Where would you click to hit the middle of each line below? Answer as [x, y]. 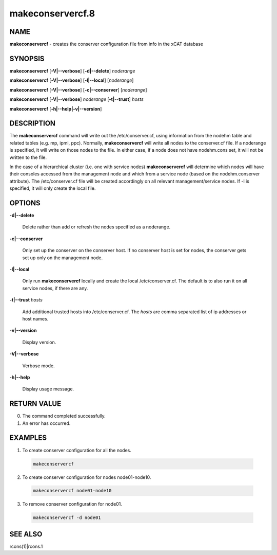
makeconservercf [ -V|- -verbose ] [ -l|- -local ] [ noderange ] [72, 80]
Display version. [39, 342]
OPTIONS [25, 203]
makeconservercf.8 [52, 13]
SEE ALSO [26, 534]
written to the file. [28, 157]
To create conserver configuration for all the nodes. [77, 450]
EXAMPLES [28, 438]
